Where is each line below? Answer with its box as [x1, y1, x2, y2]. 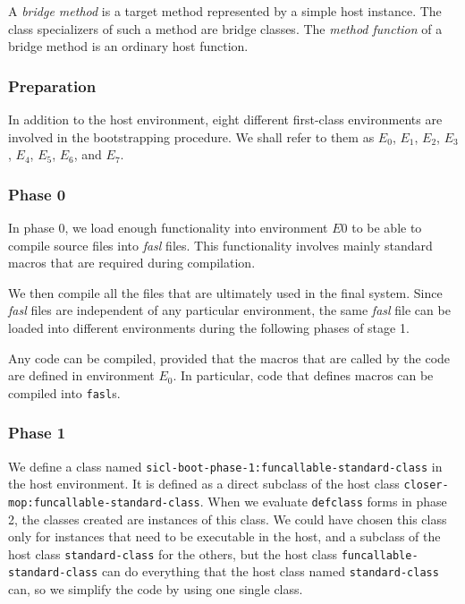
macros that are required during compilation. [8, 253, 256, 272]
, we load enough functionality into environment [64, 218, 328, 236]
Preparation [8, 74, 97, 97]
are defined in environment [8, 366, 155, 385]
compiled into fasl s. [8, 383, 121, 402]
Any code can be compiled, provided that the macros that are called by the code [8, 348, 451, 367]
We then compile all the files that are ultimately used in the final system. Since [8, 283, 443, 302]
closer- [403, 479, 449, 492]
